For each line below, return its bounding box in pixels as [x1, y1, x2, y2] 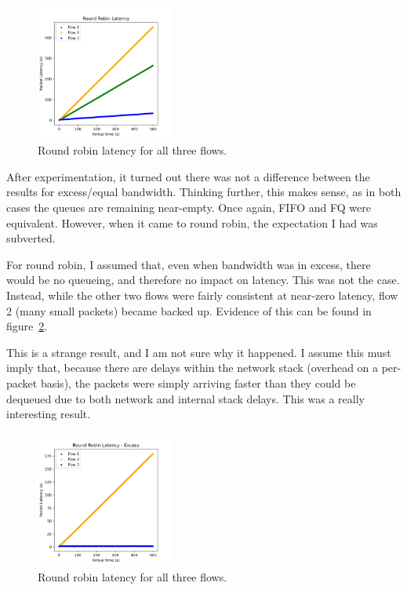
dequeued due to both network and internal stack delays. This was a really [6, 390, 365, 406]
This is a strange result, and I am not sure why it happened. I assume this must [6, 344, 391, 360]
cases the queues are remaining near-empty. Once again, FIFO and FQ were [6, 198, 371, 215]
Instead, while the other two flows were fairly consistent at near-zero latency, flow [6, 286, 398, 303]
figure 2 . [6, 318, 48, 334]
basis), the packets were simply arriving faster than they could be [40, 374, 356, 391]
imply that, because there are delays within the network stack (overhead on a [6, 359, 379, 376]
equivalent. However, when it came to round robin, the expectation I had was [6, 214, 378, 231]
